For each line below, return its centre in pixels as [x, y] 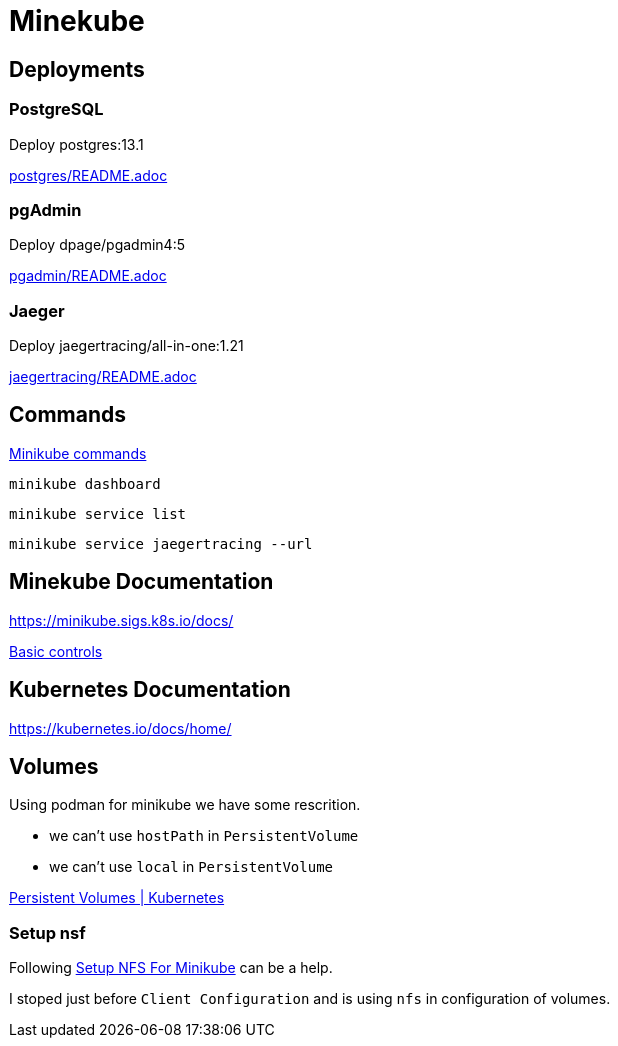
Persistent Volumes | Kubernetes [117, 898]
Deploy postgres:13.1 [76, 144]
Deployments [77, 69]
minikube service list [98, 513]
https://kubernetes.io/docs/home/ [120, 728]
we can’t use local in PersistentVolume [191, 867]
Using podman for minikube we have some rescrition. [185, 805]
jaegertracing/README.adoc [103, 377]
